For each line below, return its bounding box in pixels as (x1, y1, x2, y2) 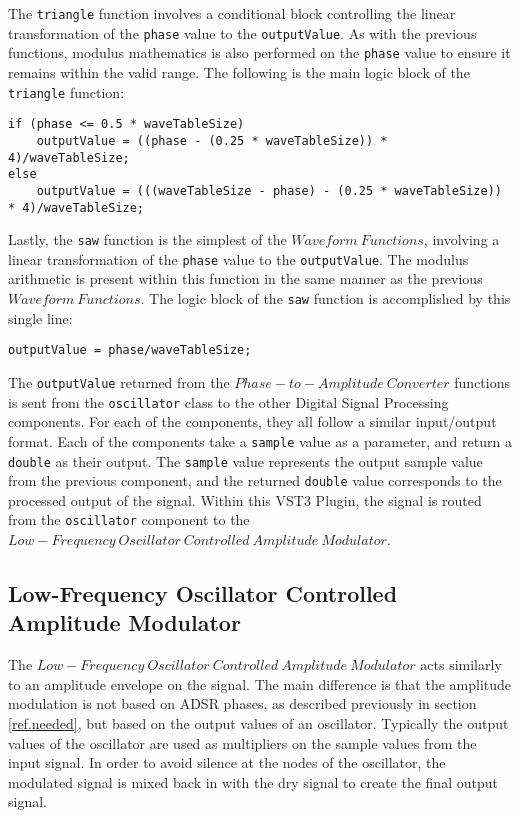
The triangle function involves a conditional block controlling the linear (8, 3, 456, 23)
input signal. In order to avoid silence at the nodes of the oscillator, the (8, 752, 446, 773)
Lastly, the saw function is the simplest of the (8, 229, 287, 250)
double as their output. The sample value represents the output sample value (8, 450, 483, 471)
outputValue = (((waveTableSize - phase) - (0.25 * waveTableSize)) (36, 183, 502, 198)
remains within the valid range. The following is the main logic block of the (8, 61, 470, 82)
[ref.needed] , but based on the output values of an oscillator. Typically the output (8, 713, 509, 734)
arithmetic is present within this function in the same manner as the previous (8, 268, 483, 289)
